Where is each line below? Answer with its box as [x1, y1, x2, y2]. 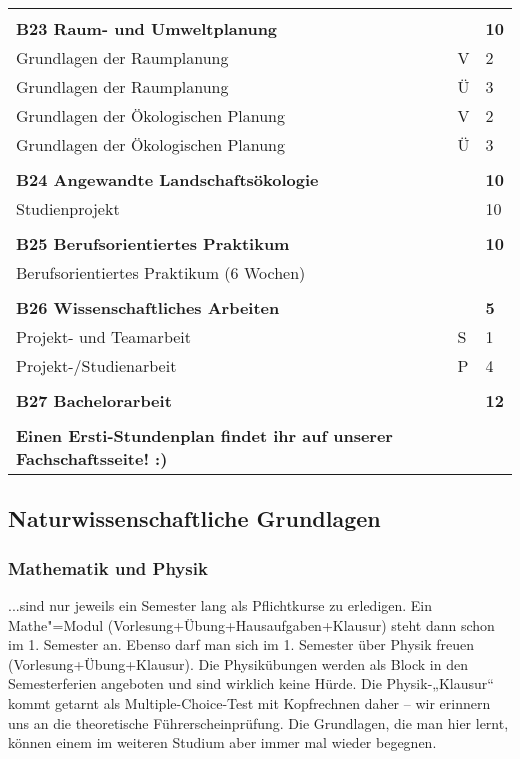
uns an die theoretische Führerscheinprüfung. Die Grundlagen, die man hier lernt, [8, 712, 509, 733]
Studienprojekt [16, 197, 120, 220]
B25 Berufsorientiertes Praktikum [16, 232, 290, 255]
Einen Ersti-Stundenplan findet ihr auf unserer [16, 424, 393, 447]
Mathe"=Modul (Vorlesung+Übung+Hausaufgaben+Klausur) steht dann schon [8, 614, 495, 635]
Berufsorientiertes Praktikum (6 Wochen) [16, 261, 306, 284]
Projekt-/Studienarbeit [16, 354, 177, 377]
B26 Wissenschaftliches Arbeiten [16, 296, 280, 319]
